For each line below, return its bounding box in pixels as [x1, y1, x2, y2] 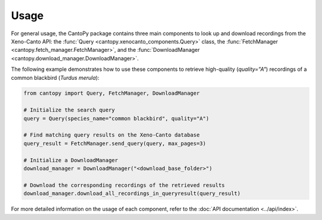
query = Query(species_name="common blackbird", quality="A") [23, 115, 209, 122]
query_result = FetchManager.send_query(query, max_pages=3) [23, 140, 206, 147]
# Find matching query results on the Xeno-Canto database [23, 132, 200, 138]
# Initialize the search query [23, 107, 116, 113]
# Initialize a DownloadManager [23, 157, 119, 163]
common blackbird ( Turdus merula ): [11, 74, 100, 81]
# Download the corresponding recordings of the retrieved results [23, 182, 225, 188]
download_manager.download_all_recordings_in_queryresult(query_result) [23, 190, 241, 197]
